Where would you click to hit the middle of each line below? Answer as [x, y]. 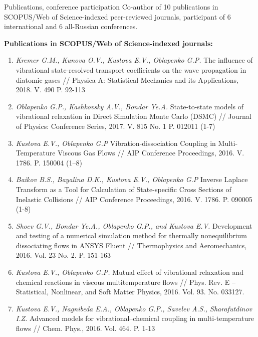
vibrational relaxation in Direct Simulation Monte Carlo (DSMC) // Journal [134, 116]
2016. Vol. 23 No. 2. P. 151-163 [63, 255]
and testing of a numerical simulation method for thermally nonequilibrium [131, 235]
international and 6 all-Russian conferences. [71, 26]
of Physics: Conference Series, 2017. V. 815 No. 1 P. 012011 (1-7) [115, 126]
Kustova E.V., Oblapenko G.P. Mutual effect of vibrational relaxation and [130, 272]
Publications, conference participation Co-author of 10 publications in [111, 7]
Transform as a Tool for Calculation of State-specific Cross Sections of [123, 189]
